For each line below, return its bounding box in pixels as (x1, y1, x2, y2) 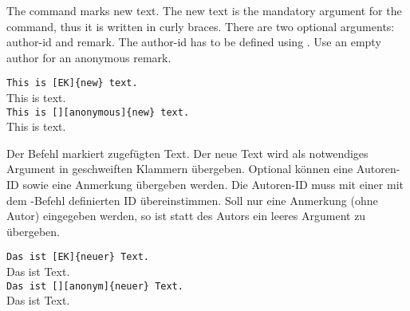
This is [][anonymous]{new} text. (6, 106, 190, 118)
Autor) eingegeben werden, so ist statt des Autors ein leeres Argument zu (6, 207, 366, 224)
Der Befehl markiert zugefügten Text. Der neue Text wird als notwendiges (6, 144, 369, 161)
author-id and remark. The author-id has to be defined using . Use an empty (6, 33, 381, 50)
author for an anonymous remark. (6, 49, 171, 65)
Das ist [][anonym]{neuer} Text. (6, 280, 183, 292)
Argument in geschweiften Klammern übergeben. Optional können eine (6, 160, 353, 177)
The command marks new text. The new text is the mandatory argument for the (6, 2, 402, 18)
